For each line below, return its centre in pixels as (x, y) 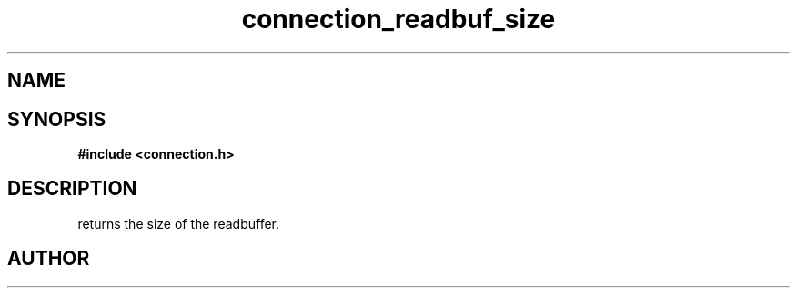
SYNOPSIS (57, 119)
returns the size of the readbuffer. (178, 223)
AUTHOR (49, 259)
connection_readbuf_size (398, 19)
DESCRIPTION (72, 189)
